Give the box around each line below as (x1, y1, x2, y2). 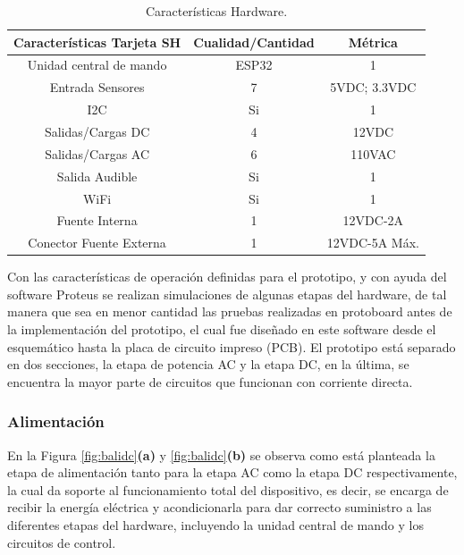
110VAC (350, 144, 396, 163)
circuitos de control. (7, 533, 116, 551)
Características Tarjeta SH (13, 32, 181, 51)
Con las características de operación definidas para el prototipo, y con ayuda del (7, 267, 447, 286)
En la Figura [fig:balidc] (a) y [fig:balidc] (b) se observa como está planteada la (7, 445, 435, 464)
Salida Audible (56, 166, 138, 185)
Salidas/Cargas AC (45, 144, 150, 163)
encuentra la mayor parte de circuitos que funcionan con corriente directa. (7, 372, 413, 391)
